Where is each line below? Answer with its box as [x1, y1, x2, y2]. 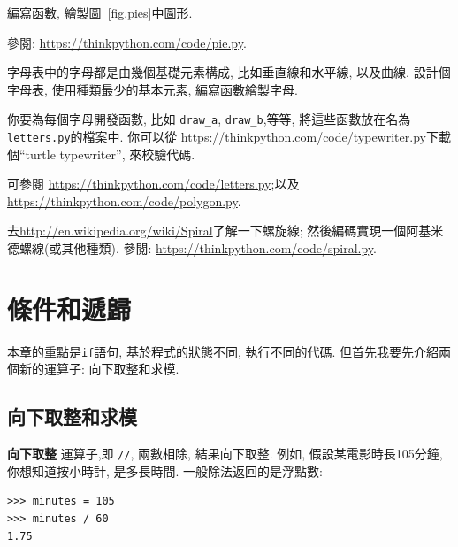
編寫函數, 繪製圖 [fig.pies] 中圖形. [7, 4, 193, 21]
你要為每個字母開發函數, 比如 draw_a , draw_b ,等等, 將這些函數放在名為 [7, 110, 411, 128]
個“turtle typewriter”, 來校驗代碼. [7, 144, 195, 163]
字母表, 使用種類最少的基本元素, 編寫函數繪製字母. [7, 80, 298, 98]
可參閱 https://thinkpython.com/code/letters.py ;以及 [7, 174, 300, 193]
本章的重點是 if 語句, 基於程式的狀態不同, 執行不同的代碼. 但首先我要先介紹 [7, 342, 439, 360]
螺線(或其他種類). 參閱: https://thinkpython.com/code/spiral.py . [19, 239, 377, 258]
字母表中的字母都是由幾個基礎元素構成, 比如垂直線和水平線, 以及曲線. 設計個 [7, 63, 451, 81]
